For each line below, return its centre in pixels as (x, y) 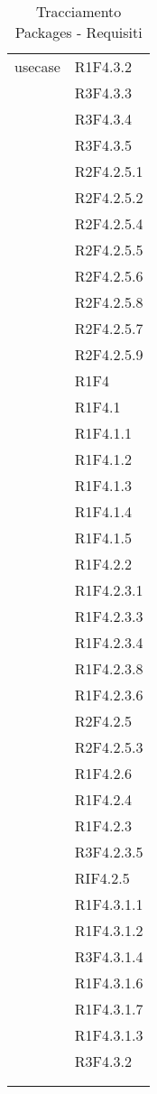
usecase (37, 66)
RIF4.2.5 (102, 878)
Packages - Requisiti (78, 32)
